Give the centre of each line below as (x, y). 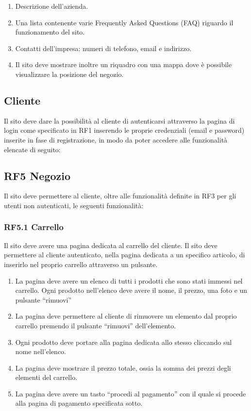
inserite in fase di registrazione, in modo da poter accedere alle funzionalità (116, 139)
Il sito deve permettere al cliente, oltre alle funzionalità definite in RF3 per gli (120, 196)
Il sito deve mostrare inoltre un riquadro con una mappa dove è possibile (124, 64)
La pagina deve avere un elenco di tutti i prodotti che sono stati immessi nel (129, 280)
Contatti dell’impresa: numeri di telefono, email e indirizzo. (103, 48)
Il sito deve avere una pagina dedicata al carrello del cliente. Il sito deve (111, 245)
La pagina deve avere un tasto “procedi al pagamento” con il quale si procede (131, 393)
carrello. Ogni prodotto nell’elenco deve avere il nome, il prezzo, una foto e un (131, 290)
